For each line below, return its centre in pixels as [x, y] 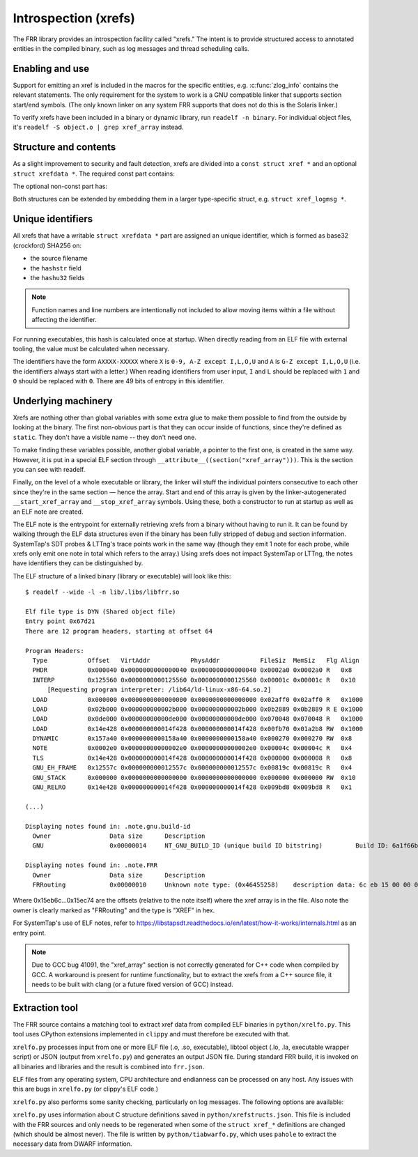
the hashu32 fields [57, 277]
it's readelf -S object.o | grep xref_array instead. [98, 127]
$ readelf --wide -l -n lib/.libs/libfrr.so [103, 592]
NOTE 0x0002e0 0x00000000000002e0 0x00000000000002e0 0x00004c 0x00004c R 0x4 [192, 748]
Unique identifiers [53, 219]
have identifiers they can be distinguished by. [78, 563]
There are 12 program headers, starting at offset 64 [119, 631]
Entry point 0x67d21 [60, 621]
